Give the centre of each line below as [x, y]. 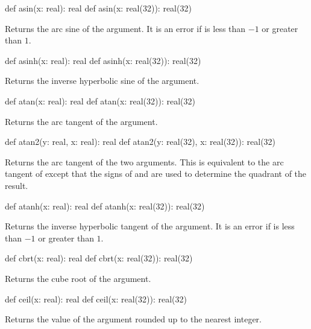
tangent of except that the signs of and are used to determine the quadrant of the [156, 174]
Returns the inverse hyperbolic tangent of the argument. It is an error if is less [150, 226]
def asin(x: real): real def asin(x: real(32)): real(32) [98, 8]
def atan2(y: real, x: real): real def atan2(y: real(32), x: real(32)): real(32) [140, 142]
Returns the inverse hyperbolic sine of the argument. [102, 81]
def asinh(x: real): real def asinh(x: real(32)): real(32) [103, 60]
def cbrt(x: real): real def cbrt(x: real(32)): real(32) [99, 258]
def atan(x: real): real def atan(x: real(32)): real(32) [100, 101]
